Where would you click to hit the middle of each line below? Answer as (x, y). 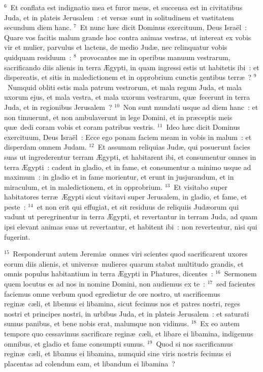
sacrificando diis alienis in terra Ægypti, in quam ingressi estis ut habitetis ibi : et (132, 67)
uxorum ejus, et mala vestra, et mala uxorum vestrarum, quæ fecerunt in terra (127, 97)
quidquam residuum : (38, 57)
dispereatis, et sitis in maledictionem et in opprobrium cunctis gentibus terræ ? (128, 77)
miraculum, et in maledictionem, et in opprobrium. (84, 187)
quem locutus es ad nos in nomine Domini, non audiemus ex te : (105, 284)
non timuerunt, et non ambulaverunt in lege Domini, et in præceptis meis (118, 117)
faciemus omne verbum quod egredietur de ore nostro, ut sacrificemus (112, 293)
